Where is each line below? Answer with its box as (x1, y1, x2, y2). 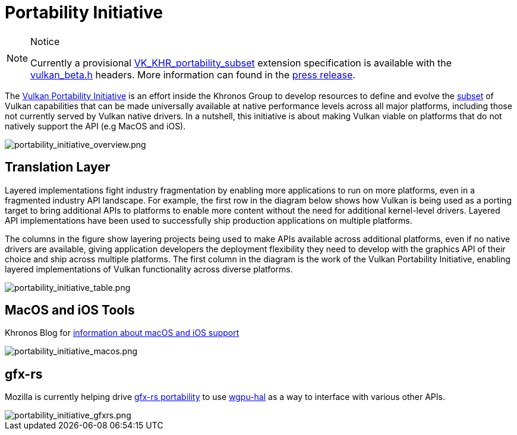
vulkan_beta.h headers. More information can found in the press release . (30, 68, 355, 81)
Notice (30, 35, 60, 47)
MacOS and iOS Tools (5, 303, 135, 318)
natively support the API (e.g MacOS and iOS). (5, 120, 186, 131)
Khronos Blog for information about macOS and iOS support (5, 328, 239, 338)
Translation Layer (5, 160, 111, 175)
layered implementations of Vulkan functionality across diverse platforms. (5, 263, 293, 274)
